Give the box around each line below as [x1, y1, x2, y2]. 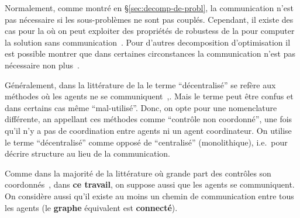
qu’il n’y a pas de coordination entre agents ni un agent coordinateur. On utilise [5, 124, 292, 136]
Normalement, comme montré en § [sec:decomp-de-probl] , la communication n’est [5, 2, 294, 13]
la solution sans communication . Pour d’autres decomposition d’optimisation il [5, 36, 291, 48]
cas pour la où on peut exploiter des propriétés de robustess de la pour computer [5, 25, 295, 37]
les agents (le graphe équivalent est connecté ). [5, 201, 178, 213]
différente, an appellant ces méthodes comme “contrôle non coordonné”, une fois [5, 113, 292, 125]
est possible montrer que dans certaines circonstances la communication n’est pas [5, 47, 296, 60]
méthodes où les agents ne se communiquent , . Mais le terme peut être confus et [5, 90, 294, 102]
